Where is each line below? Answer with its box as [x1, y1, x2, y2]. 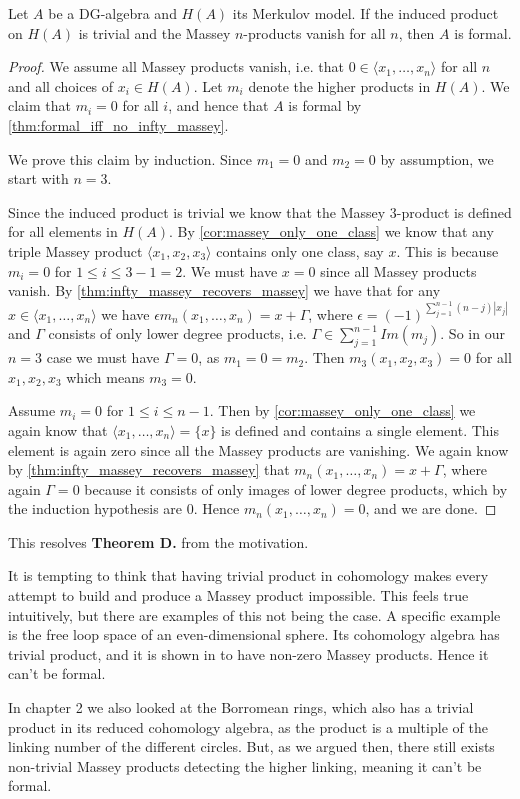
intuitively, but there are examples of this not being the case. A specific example [8, 604, 501, 625]
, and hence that [168, 95, 269, 116]
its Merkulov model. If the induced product [232, 3, 499, 23]
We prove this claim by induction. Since [8, 148, 252, 169]
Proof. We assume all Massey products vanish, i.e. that [8, 56, 345, 77]
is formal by [288, 95, 362, 116]
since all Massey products [320, 260, 477, 281]
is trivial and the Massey [78, 22, 231, 43]
